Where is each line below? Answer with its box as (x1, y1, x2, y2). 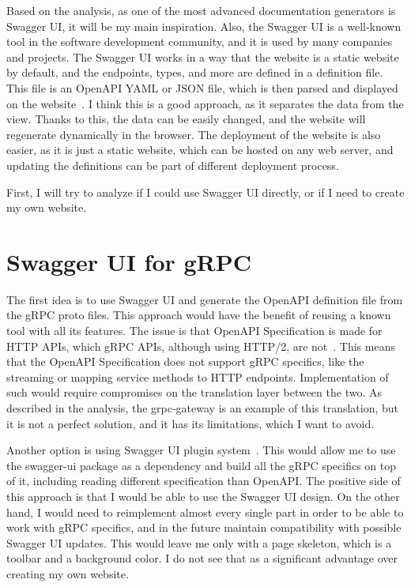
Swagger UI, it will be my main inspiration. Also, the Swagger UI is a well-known (6, 17, 402, 34)
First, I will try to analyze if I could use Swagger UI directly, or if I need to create (6, 183, 405, 200)
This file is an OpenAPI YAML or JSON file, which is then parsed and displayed (6, 79, 398, 96)
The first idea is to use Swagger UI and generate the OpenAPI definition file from (6, 291, 403, 307)
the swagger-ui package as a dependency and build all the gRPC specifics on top (6, 457, 397, 473)
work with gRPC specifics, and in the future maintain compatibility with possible (6, 519, 402, 536)
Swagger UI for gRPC (6, 245, 252, 277)
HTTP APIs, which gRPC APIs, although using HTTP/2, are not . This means (6, 337, 395, 354)
